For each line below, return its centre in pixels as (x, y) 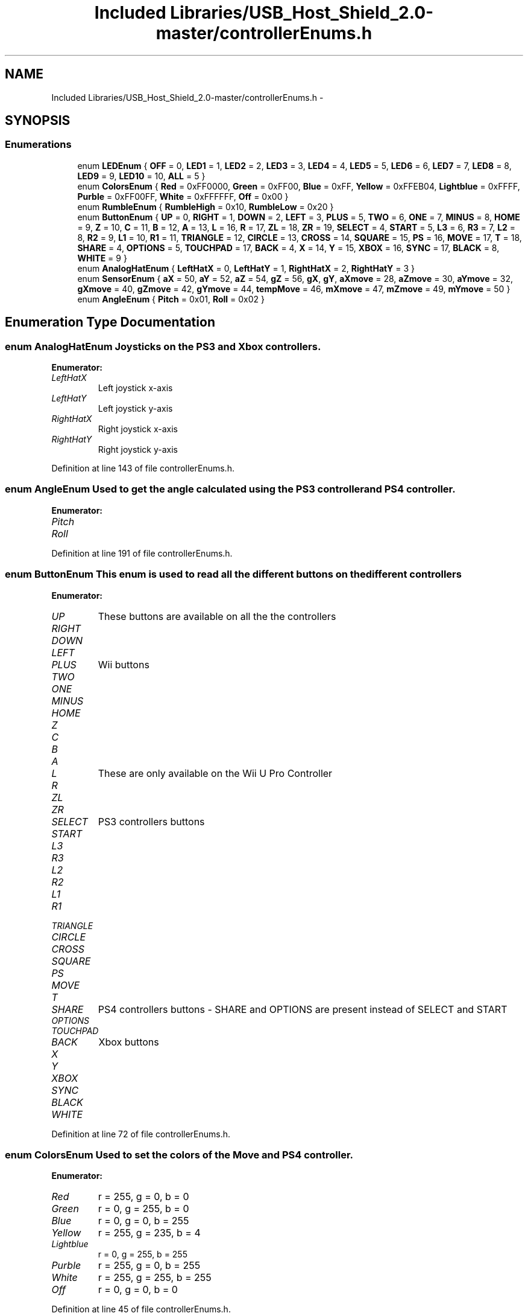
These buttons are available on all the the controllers (217, 616)
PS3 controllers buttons (151, 821)
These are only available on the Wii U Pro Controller (215, 773)
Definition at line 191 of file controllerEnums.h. (142, 553)
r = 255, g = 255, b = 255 (155, 1278)
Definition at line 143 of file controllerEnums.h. (143, 468)
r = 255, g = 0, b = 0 (143, 1197)
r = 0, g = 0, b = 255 (143, 1221)
